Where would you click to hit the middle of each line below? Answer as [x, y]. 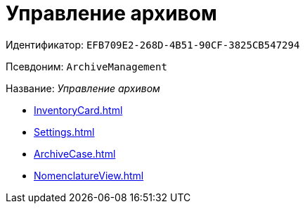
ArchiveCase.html [75, 153]
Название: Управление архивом [83, 88]
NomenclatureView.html [89, 175]
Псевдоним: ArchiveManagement [86, 66]
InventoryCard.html [78, 110]
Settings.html [64, 132]
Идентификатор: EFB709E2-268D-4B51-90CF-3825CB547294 [153, 44]
